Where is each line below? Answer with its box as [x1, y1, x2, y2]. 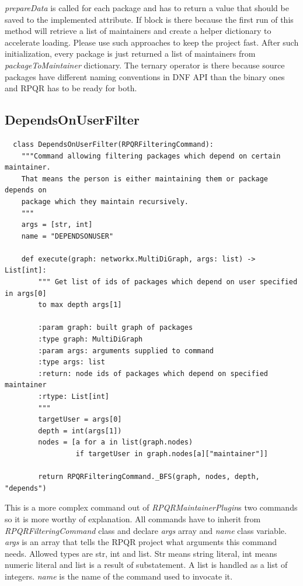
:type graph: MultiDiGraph [38, 335, 143, 344]
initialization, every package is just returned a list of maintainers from [5, 47, 256, 60]
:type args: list [38, 358, 105, 367]
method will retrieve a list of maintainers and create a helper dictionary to [5, 25, 271, 37]
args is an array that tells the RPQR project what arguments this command [5, 536, 277, 548]
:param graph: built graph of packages [38, 323, 193, 332]
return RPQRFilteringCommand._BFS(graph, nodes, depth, [38, 473, 260, 481]
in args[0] [5, 289, 47, 298]
